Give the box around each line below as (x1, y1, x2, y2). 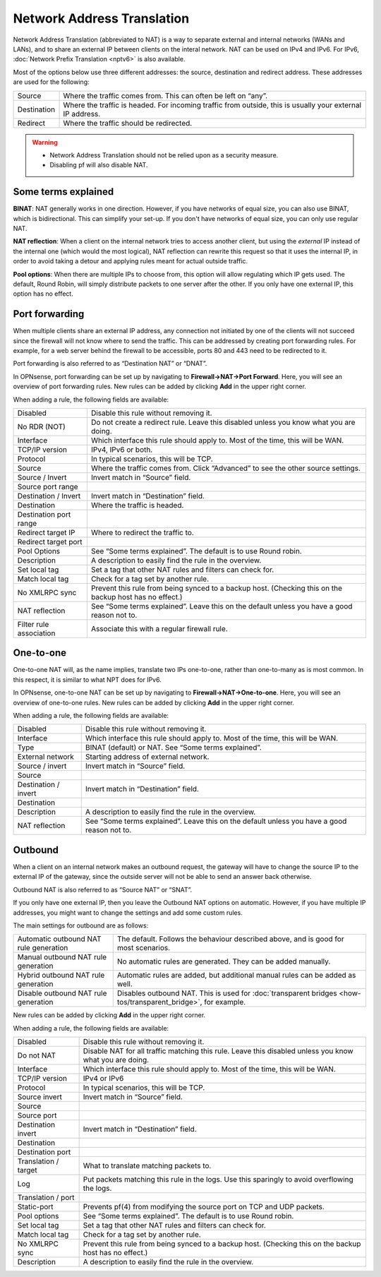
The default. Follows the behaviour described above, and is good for (116, 934, 345, 944)
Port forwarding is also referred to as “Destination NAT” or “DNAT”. (13, 359, 207, 368)
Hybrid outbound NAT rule (17, 971, 105, 981)
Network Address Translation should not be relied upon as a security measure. (49, 150, 279, 159)
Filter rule (17, 619, 49, 629)
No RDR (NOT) (17, 421, 66, 431)
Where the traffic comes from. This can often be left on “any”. (63, 90, 268, 100)
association (17, 628, 56, 638)
